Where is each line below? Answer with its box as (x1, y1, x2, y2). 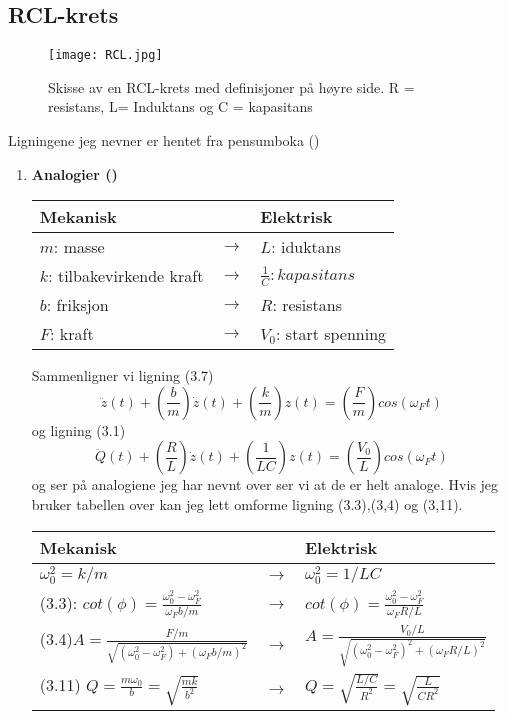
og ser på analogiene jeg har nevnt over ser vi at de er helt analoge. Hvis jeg (31, 474, 499, 495)
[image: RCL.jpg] (48, 48, 163, 63)
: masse (53, 235, 105, 259)
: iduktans (271, 235, 342, 259)
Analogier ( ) (31, 163, 118, 184)
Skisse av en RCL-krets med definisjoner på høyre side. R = (48, 76, 415, 97)
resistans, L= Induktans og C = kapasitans (48, 96, 313, 117)
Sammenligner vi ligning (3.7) (31, 365, 214, 386)
